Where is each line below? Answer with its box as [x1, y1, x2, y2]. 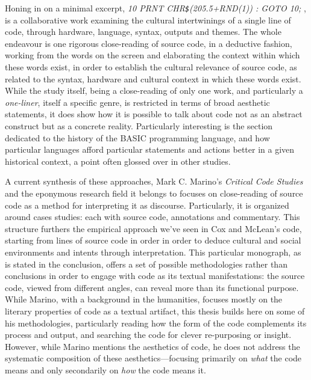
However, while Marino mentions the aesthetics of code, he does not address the [5, 340, 300, 352]
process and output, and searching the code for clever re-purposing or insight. [5, 328, 292, 341]
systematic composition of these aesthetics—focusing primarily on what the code [5, 352, 302, 364]
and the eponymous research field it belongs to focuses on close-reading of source [5, 186, 303, 199]
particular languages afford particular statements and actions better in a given [5, 143, 295, 156]
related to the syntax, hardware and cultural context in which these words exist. [5, 72, 301, 85]
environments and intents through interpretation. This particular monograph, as [5, 245, 301, 258]
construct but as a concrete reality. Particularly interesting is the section [5, 120, 273, 132]
